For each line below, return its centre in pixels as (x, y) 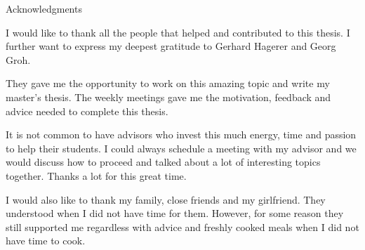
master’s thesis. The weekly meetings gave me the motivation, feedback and (168, 97)
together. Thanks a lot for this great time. (96, 175)
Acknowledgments (44, 8)
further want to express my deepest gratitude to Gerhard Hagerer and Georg (171, 46)
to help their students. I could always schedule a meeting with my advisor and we (181, 148)
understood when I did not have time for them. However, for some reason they (175, 213)
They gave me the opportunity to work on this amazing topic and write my (168, 83)
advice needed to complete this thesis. (87, 111)
